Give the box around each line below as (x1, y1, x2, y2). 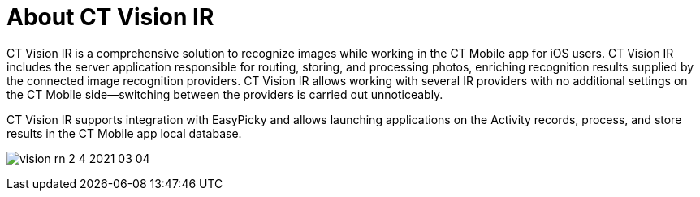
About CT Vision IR (6, 3, 214, 31)
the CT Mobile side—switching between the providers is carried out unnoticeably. (6, 87, 443, 101)
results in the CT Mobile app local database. (6, 126, 242, 140)
